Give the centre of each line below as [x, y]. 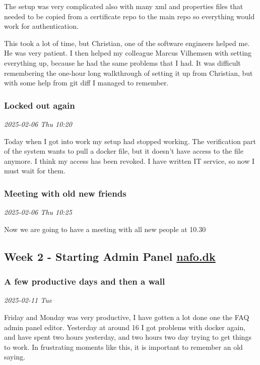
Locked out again [40, 105]
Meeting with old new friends [65, 193]
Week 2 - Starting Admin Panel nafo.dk [110, 256]
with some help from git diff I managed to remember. [86, 83]
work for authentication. [41, 26]
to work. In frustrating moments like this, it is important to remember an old [123, 347]
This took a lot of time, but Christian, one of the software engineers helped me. [127, 43]
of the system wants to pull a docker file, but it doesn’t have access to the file [124, 151]
